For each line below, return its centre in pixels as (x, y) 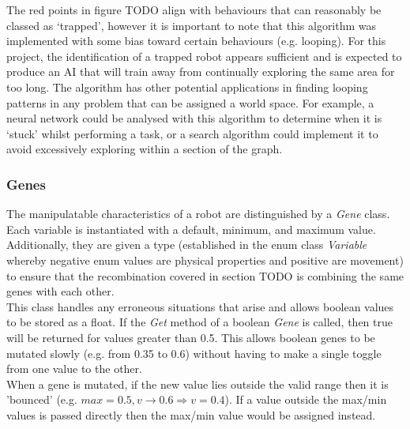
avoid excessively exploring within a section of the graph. (145, 149)
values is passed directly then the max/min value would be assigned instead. (191, 414)
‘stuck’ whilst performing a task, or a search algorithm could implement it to (192, 133)
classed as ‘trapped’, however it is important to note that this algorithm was (192, 25)
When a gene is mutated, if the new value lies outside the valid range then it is (197, 384)
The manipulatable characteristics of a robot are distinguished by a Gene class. (198, 214)
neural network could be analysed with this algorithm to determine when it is (194, 118)
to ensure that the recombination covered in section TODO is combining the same (205, 275)
